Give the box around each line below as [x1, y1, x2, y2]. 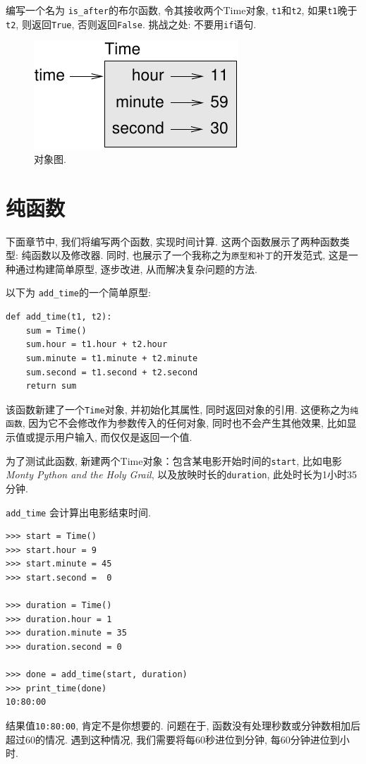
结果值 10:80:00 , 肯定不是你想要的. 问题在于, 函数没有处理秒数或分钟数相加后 [6, 717, 360, 732]
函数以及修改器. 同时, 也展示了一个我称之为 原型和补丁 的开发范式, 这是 [31, 248, 348, 262]
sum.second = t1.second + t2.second [25, 367, 198, 377]
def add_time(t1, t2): [6, 312, 112, 322]
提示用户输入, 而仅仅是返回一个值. [35, 430, 193, 444]
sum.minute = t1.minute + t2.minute [25, 353, 198, 363]
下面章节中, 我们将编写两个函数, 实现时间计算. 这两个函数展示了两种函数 [6, 234, 340, 248]
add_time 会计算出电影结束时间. [6, 504, 151, 519]
